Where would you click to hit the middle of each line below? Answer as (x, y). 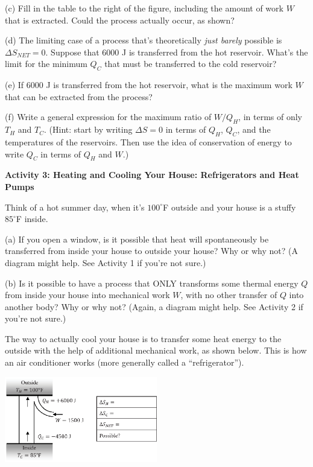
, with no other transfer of (229, 295)
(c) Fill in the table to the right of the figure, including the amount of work (144, 8)
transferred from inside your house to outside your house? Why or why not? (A (152, 251)
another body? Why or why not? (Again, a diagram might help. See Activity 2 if (154, 306)
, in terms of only (270, 117)
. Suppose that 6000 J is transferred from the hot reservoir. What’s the (177, 52)
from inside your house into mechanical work (87, 295)
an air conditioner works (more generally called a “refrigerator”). (125, 362)
